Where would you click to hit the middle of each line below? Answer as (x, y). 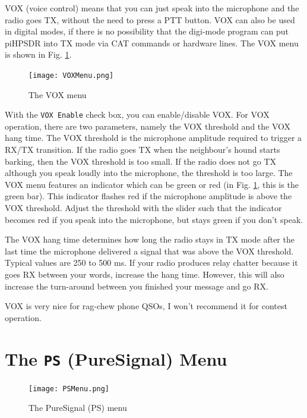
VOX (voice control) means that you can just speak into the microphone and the (152, 8)
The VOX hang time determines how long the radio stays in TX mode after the (150, 239)
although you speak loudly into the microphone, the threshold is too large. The (149, 173)
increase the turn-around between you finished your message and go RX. (137, 286)
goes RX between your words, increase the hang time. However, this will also (145, 274)
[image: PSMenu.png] (69, 389)
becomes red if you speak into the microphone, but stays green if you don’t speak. (154, 219)
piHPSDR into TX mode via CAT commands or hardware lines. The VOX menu (152, 43)
